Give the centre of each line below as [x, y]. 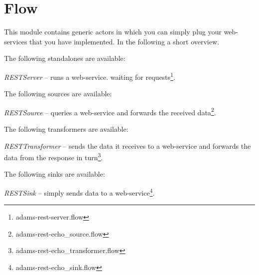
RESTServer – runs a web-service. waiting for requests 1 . [90, 76]
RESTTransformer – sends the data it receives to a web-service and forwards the [128, 145]
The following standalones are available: [65, 58]
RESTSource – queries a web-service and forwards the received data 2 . [110, 111]
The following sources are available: [58, 94]
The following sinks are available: [55, 174]
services [16, 41]
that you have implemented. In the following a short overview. [124, 41]
